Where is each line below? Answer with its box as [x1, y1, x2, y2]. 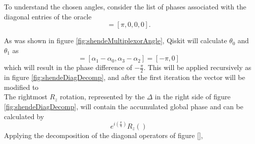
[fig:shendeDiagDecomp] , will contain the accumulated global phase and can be [4, 101, 244, 111]
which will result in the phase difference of [4, 62, 132, 72]
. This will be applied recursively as [144, 62, 252, 72]
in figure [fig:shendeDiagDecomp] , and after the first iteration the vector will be [4, 72, 245, 82]
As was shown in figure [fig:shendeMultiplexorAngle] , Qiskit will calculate [4, 35, 227, 46]
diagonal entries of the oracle [4, 11, 92, 21]
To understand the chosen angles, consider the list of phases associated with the [4, 1, 247, 11]
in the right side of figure [154, 91, 231, 102]
